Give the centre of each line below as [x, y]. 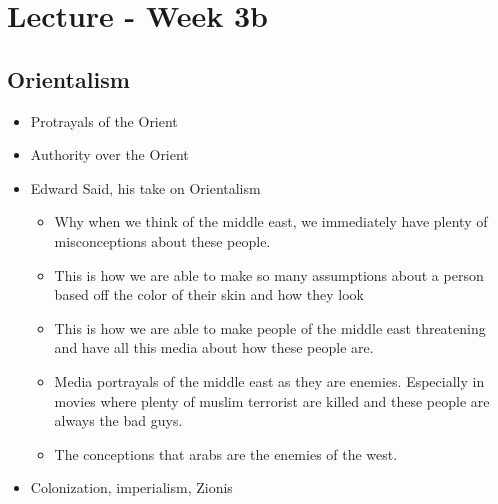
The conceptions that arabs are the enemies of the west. [226, 453]
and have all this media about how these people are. [214, 347]
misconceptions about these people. [162, 240]
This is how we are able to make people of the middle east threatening [270, 327]
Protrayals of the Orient [104, 120]
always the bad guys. [118, 420]
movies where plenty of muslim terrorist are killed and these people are [272, 400]
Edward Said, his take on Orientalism [145, 187]
